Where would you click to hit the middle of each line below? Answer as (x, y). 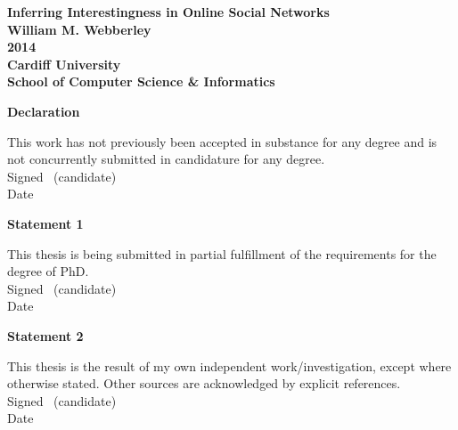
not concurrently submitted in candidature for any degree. (166, 159)
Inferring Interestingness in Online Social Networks (168, 12)
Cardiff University (64, 64)
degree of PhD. (48, 271)
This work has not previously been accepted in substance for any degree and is (222, 141)
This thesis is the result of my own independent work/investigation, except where (229, 365)
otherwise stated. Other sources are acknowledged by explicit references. (204, 383)
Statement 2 (45, 335)
